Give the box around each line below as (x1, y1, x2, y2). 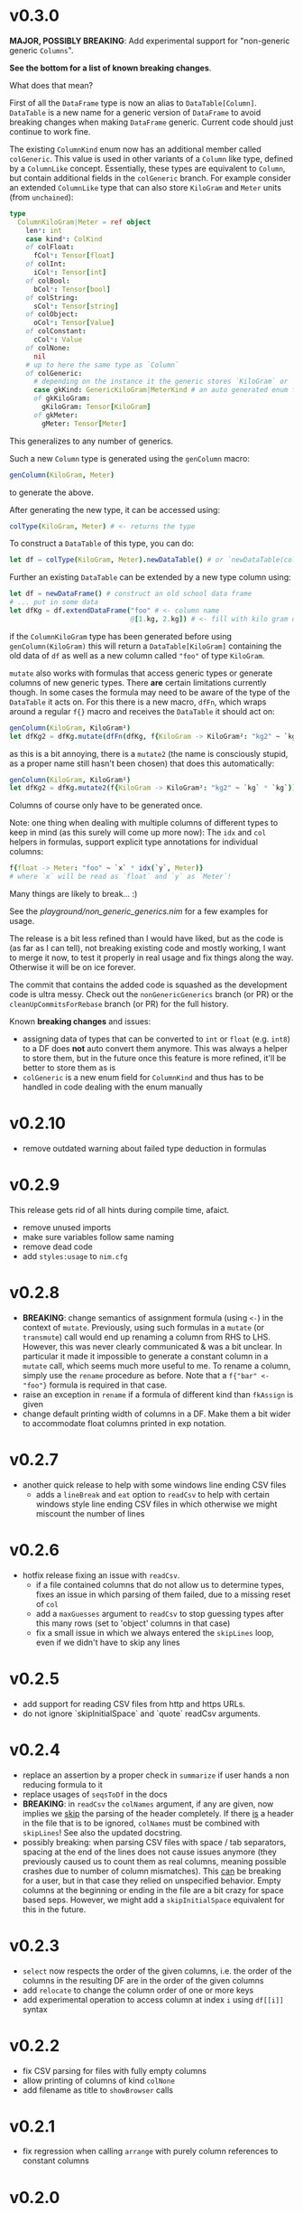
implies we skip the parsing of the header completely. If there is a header (22, 1807, 294, 1818)
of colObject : (25, 310, 78, 319)
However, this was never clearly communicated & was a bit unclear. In (22, 1340, 282, 1351)
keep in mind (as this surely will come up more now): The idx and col (9, 827, 267, 838)
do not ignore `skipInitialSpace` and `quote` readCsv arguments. (22, 1708, 262, 1719)
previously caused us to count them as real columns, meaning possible (22, 1855, 287, 1866)
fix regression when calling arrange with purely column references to (22, 2146, 279, 2157)
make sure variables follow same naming (22, 1231, 174, 1242)
